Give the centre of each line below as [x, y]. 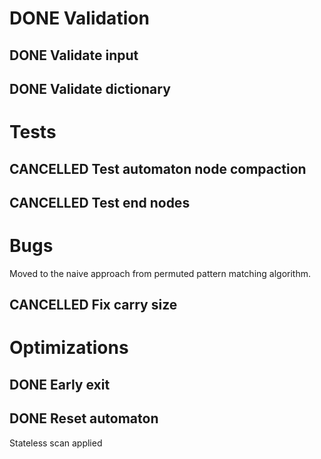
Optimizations [69, 348]
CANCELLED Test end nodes [100, 202]
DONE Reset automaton [84, 418]
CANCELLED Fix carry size [93, 305]
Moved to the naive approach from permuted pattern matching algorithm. [160, 273]
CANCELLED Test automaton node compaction [158, 168]
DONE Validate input [74, 55]
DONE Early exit [60, 384]
